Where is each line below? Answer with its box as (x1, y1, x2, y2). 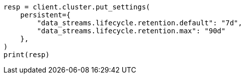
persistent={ (20, 11, 71, 19)
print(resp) (3, 51, 50, 59)
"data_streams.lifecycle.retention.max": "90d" (37, 27, 226, 35)
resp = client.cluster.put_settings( (3, 3, 151, 11)
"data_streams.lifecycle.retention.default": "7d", (37, 19, 243, 27)
